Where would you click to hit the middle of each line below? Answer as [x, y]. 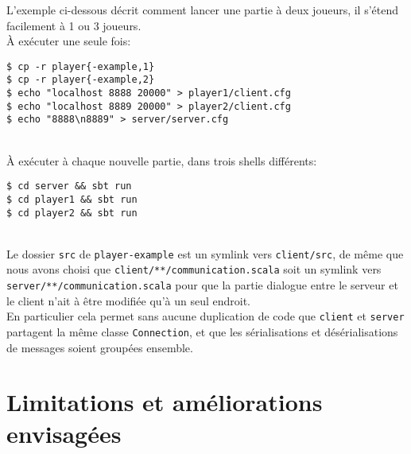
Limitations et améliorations [165, 402]
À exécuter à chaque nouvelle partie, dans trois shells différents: [162, 160]
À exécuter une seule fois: [69, 41]
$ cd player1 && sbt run [72, 199]
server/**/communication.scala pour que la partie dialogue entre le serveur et [202, 285]
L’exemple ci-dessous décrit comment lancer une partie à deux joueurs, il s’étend [203, 10]
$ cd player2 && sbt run [72, 213]
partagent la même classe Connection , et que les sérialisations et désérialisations [202, 332]
